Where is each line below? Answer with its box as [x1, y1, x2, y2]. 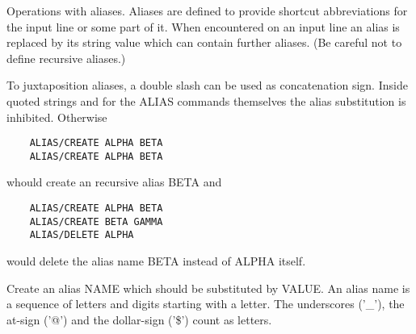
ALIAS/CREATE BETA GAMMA [29, 215, 163, 228]
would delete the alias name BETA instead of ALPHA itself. [6, 253, 306, 269]
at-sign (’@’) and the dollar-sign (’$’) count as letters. [6, 311, 272, 328]
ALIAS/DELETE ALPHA [29, 229, 134, 241]
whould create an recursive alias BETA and [6, 173, 222, 190]
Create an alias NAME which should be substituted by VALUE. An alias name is [6, 279, 410, 296]
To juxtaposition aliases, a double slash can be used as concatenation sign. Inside [6, 77, 408, 94]
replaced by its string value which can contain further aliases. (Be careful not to [6, 34, 402, 51]
